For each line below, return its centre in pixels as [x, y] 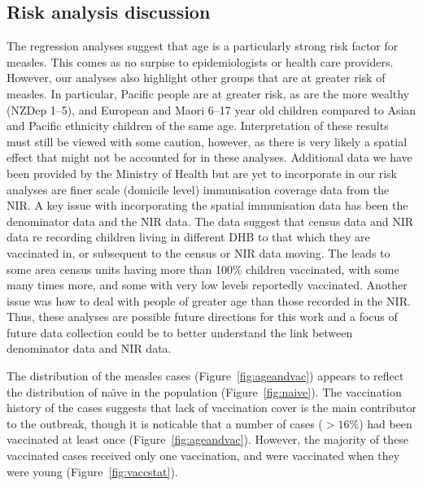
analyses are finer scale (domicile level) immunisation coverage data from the [198, 189]
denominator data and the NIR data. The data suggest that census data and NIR [210, 221]
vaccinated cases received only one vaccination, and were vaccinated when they [203, 456]
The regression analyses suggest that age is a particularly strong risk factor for [203, 46]
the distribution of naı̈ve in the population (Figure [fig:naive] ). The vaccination [204, 391]
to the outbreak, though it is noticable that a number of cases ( [165, 423]
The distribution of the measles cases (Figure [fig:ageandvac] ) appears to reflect [205, 376]
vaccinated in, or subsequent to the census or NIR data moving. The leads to [198, 252]
